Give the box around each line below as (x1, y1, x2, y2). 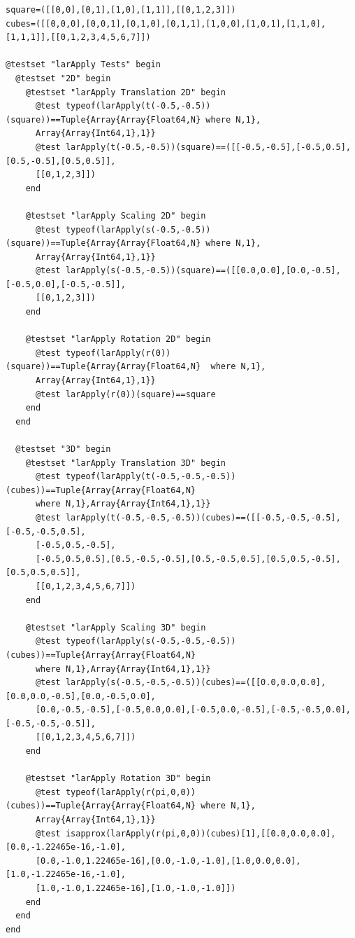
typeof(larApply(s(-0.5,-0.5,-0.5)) (65, 636, 236, 647)
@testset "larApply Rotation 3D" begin (25, 773, 211, 784)
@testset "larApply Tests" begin (6, 60, 161, 70)
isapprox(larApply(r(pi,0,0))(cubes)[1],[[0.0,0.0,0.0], (65, 828, 336, 839)
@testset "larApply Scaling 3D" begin (25, 622, 206, 633)
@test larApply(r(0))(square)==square (35, 389, 216, 399)
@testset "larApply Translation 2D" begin (25, 87, 226, 97)
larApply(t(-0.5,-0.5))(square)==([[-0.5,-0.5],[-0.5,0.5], (65, 142, 351, 152)
